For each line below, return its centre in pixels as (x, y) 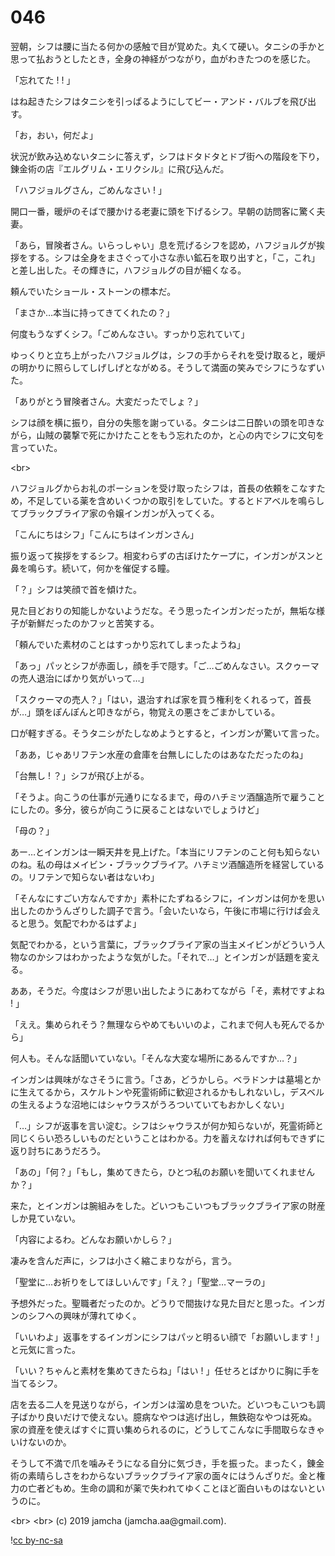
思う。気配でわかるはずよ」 (84, 923)
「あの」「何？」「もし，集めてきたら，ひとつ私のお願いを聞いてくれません (162, 1172)
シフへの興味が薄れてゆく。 (84, 1315)
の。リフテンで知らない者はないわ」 (85, 877)
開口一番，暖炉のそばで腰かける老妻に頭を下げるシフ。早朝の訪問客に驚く (163, 211)
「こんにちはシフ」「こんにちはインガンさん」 (104, 534)
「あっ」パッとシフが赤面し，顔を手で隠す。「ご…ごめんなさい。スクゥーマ (165, 665)
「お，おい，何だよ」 (54, 135)
